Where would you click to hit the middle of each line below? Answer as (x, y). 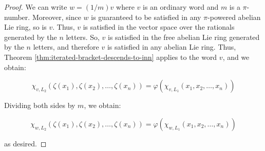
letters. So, (83, 37)
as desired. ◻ (25, 143)
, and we (236, 57)
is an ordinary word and (181, 7)
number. (17, 17)
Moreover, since (56, 17)
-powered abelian (234, 17)
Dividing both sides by (40, 105)
